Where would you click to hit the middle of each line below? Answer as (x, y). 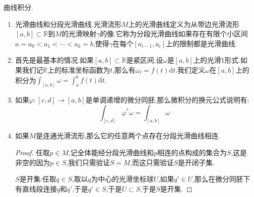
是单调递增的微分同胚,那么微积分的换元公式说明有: (167, 99)
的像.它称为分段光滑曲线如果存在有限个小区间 (174, 34)
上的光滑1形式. (217, 60)
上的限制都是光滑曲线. (201, 43)
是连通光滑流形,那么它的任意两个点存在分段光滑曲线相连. (128, 136)
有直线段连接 (36, 188)
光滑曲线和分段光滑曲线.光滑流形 (68, 24)
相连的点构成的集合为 (192, 152)
